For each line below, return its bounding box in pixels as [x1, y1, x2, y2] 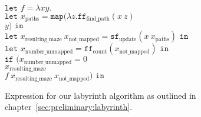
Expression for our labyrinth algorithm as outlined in [5, 89, 196, 101]
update [119, 36, 137, 42]
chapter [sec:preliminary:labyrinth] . [5, 101, 133, 113]
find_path [86, 16, 110, 22]
